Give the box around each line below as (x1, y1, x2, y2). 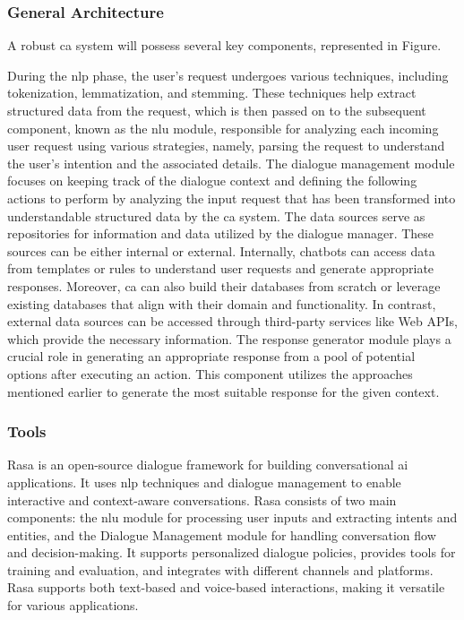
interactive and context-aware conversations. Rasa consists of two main (7, 490, 397, 509)
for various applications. (7, 596, 139, 615)
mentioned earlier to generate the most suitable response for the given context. (7, 382, 440, 400)
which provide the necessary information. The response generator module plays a (7, 329, 451, 348)
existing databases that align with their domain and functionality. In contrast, (7, 294, 436, 313)
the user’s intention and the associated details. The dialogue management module (7, 153, 455, 172)
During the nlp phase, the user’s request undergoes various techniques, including (7, 65, 449, 84)
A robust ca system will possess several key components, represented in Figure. (7, 36, 442, 55)
